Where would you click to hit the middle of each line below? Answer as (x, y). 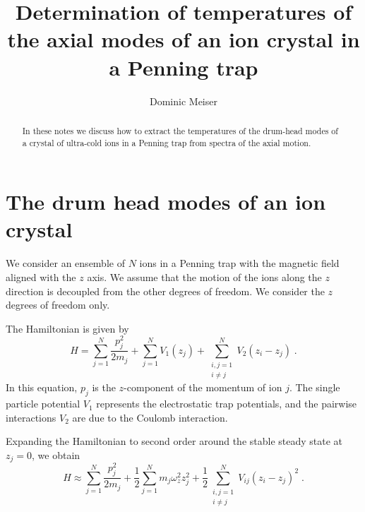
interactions (31, 417)
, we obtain (56, 454)
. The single (315, 387)
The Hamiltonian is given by (67, 328)
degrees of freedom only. (58, 305)
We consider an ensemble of (65, 263)
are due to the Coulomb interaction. (150, 417)
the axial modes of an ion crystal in (184, 39)
